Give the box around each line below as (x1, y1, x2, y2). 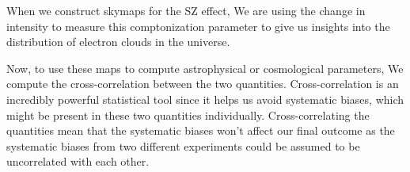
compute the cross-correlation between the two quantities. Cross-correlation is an (6, 75, 399, 92)
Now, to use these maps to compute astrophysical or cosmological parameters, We (6, 59, 404, 76)
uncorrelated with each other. (6, 153, 150, 170)
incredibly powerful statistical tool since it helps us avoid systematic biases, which (6, 90, 404, 107)
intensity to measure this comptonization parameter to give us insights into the (6, 17, 390, 34)
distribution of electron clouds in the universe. (6, 33, 230, 50)
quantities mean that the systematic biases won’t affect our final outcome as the (6, 122, 395, 139)
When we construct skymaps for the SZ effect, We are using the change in (6, 2, 366, 18)
